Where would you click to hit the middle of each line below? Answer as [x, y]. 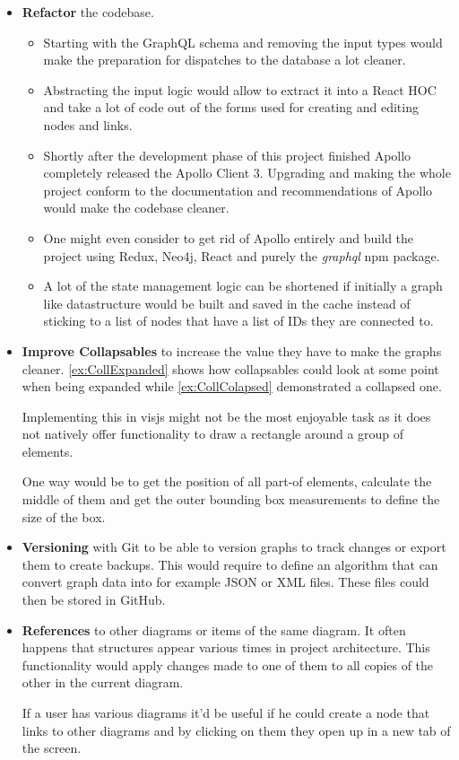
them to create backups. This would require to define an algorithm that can [230, 564]
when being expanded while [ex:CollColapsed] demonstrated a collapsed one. [232, 386]
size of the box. [64, 516]
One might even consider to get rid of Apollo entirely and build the [229, 237]
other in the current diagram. [103, 682]
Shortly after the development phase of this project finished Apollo [227, 155]
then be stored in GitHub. [94, 600]
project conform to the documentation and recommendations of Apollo [238, 190]
